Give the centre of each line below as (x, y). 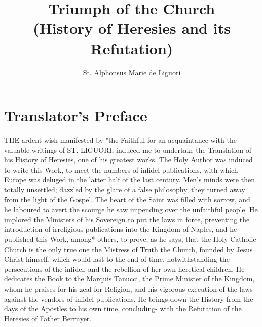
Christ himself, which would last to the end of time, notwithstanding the (117, 259)
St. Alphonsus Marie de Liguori (132, 72)
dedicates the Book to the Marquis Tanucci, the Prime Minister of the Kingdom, (129, 279)
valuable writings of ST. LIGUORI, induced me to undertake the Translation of (128, 150)
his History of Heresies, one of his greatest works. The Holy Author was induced (128, 160)
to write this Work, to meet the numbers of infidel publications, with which (121, 169)
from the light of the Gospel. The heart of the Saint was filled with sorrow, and (127, 199)
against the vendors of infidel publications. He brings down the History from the (129, 298)
